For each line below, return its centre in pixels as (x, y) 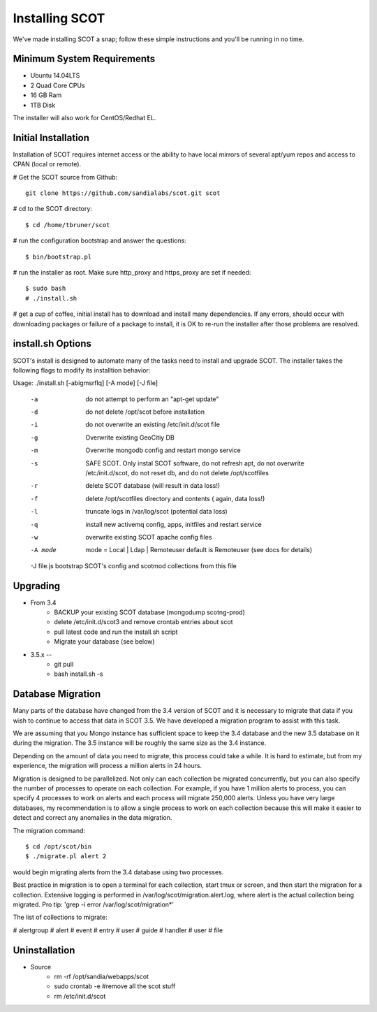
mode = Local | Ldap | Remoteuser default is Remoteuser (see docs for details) (199, 550)
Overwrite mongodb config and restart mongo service (163, 450)
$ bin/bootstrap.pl (59, 256)
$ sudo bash (46, 289)
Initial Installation (51, 137)
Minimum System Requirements (84, 59)
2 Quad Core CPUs (58, 85)
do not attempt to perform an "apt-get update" (152, 399)
